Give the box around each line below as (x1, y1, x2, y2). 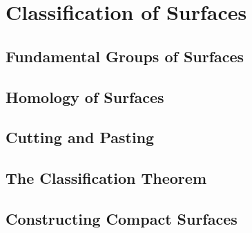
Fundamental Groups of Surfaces (6, 45, 244, 66)
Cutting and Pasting (6, 127, 155, 148)
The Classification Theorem (6, 167, 206, 189)
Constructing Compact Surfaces (6, 207, 238, 229)
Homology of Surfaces (6, 86, 164, 107)
